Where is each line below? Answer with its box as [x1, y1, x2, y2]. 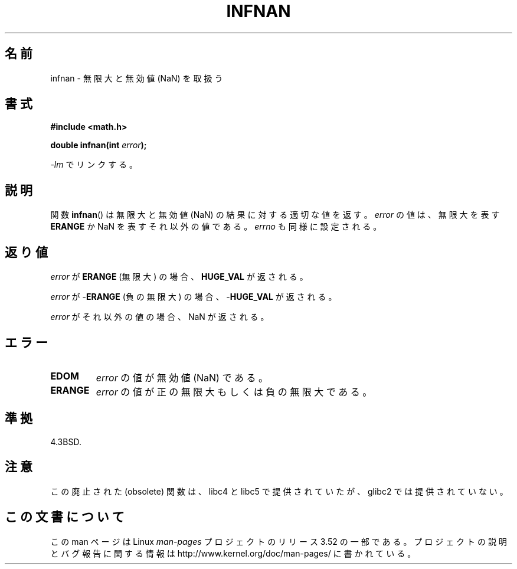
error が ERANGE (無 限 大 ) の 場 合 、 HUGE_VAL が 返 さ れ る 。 [50, 272, 308, 282]
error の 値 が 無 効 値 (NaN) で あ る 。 [96, 371, 268, 384]
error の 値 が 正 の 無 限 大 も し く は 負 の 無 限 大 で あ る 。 [96, 385, 372, 398]
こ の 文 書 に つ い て [5, 509, 125, 525]
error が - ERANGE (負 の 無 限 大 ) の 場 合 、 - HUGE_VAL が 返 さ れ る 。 [50, 292, 337, 302]
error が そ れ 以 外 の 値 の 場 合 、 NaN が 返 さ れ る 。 [50, 312, 269, 322]
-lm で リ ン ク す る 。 [50, 159, 138, 170]
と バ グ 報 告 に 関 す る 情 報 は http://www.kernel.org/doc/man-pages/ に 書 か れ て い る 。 [50, 548, 416, 558]
